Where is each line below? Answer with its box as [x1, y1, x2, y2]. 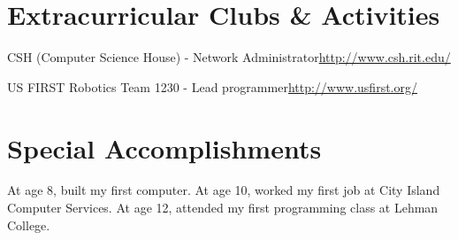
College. [7, 215, 50, 234]
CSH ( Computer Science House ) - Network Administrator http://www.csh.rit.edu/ [7, 48, 451, 66]
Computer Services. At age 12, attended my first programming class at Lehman [7, 198, 439, 217]
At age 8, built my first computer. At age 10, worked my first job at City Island [7, 181, 440, 199]
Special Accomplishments [7, 129, 322, 166]
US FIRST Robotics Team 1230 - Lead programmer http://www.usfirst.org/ [7, 77, 417, 96]
